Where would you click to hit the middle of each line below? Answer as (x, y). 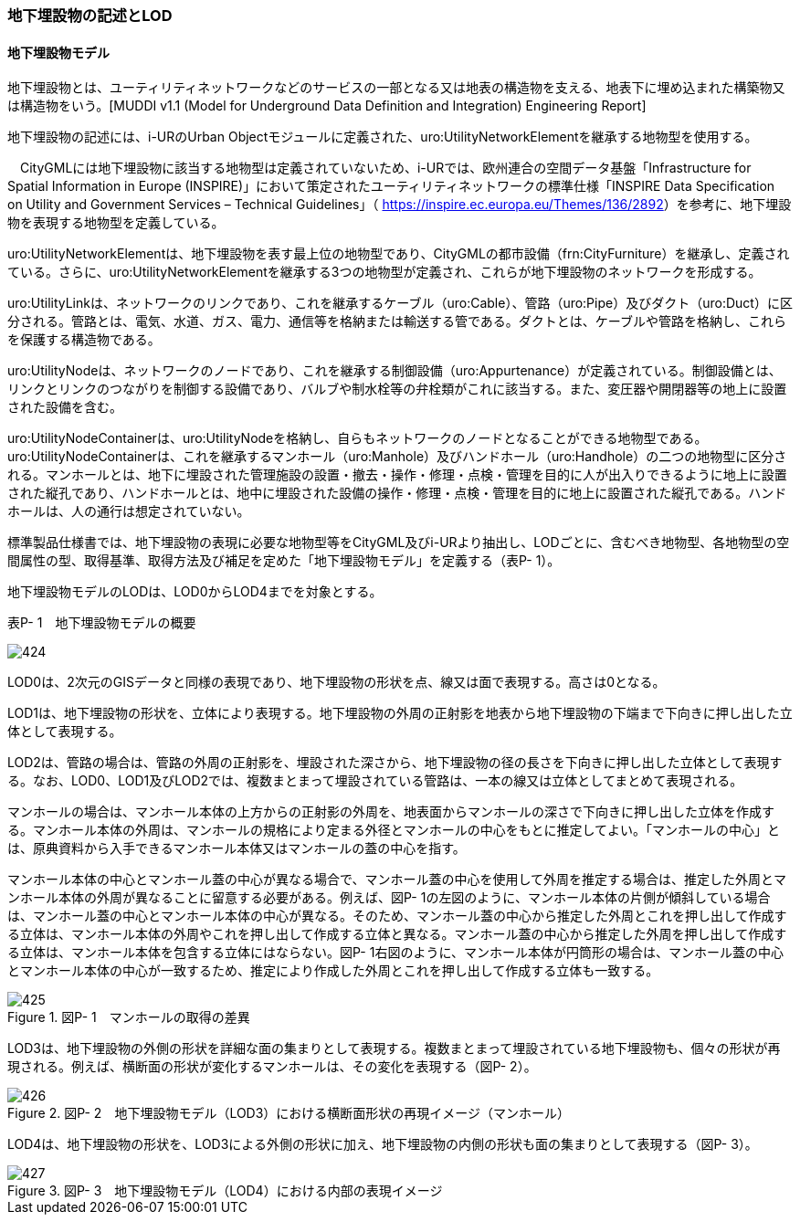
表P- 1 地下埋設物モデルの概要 (102, 623)
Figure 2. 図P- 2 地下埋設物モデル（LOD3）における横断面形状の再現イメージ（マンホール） (289, 1113)
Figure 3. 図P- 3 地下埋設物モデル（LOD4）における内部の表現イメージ (225, 1191)
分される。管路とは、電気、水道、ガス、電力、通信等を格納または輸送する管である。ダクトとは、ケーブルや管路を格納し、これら (397, 321)
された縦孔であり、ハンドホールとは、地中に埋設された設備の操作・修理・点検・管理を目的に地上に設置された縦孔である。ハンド (397, 493)
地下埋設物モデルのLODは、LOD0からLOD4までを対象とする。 (195, 592)
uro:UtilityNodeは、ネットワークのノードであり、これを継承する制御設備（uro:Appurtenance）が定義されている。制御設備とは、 (395, 371)
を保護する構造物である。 (84, 340)
